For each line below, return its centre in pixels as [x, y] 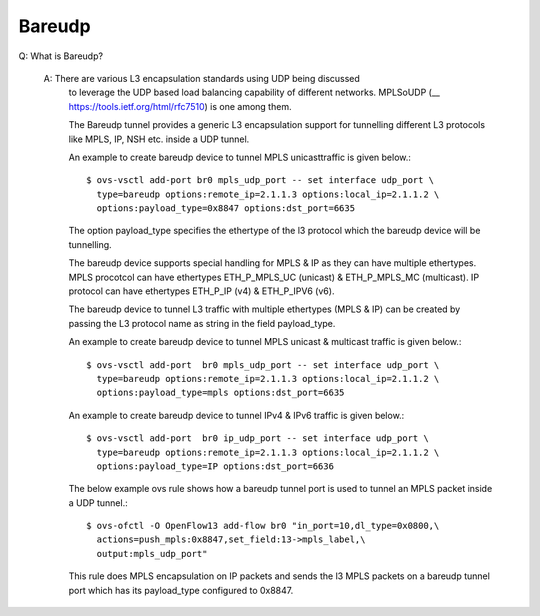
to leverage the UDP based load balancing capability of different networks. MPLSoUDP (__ [254, 92]
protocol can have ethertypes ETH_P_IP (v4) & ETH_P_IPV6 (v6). [201, 291]
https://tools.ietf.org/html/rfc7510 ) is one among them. [180, 106]
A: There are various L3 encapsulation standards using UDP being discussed [201, 78]
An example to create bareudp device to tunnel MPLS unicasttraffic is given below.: [240, 157]
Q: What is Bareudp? [61, 56]
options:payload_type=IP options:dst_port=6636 [215, 466]
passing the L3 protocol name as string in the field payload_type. [202, 323]
